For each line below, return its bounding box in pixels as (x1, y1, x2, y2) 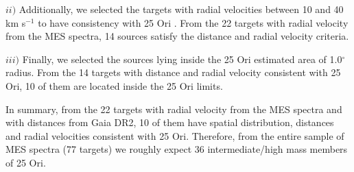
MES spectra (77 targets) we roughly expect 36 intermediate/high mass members (5, 142, 348, 156)
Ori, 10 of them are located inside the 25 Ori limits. (5, 78, 223, 93)
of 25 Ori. (5, 155, 46, 169)
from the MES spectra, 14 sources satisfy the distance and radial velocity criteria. (5, 29, 349, 43)
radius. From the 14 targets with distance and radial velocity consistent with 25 (5, 65, 341, 79)
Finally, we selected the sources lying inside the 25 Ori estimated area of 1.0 (22, 51, 342, 66)
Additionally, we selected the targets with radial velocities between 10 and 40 (19, 2, 344, 16)
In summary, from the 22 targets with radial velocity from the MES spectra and (5, 101, 342, 116)
